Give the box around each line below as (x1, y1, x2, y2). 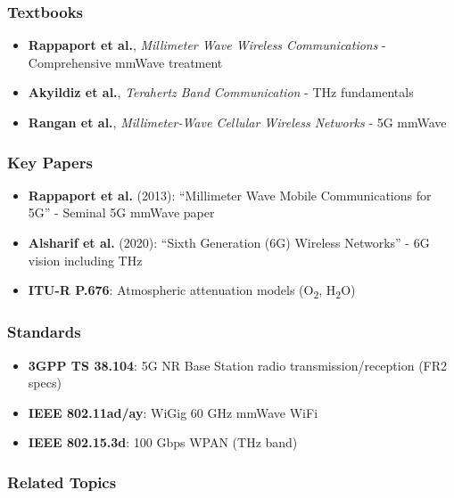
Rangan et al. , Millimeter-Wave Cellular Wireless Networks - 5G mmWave (28, 113, 447, 131)
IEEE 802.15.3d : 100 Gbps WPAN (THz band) (28, 433, 298, 452)
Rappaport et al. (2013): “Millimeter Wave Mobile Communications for (28, 185, 432, 204)
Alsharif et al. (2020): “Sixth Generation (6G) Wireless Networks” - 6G (28, 233, 430, 251)
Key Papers (7, 151, 93, 173)
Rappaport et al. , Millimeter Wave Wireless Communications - (28, 36, 386, 54)
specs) (28, 373, 62, 392)
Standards (7, 321, 81, 343)
